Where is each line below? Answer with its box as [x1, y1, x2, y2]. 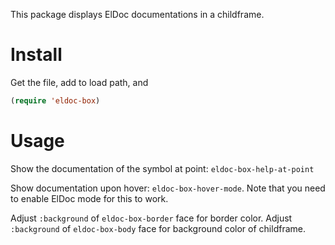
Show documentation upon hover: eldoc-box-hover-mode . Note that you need [10, 182, 326, 194]
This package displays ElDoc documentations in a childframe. [10, 9, 265, 20]
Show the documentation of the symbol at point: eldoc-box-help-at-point [10, 162, 315, 174]
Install [10, 44, 63, 66]
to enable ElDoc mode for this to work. [10, 192, 169, 204]
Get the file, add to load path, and [10, 76, 149, 88]
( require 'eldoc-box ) [10, 95, 101, 106]
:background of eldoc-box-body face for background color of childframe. [10, 222, 306, 234]
